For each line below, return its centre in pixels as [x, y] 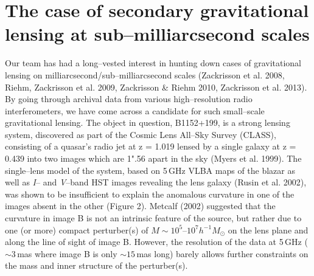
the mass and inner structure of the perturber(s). [96, 265]
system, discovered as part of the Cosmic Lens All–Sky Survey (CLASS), [141, 134]
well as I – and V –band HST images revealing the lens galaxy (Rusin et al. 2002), [156, 182]
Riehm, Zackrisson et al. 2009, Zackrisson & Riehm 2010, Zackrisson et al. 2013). [156, 87]
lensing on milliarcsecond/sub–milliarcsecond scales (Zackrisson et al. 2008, [145, 74]
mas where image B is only [67, 253]
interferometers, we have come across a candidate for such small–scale [135, 110]
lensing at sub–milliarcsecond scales [157, 34]
